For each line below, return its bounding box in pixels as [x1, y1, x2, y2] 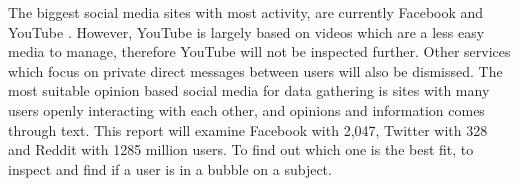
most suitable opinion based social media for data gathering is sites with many [8, 80, 490, 101]
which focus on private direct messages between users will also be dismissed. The [8, 60, 503, 81]
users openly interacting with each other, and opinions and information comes [8, 99, 485, 120]
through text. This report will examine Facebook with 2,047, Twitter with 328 [8, 119, 488, 140]
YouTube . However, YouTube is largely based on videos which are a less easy [8, 21, 485, 42]
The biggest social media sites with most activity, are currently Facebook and [8, 2, 484, 22]
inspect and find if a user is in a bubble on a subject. [8, 158, 332, 179]
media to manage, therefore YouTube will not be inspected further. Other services [8, 41, 511, 62]
